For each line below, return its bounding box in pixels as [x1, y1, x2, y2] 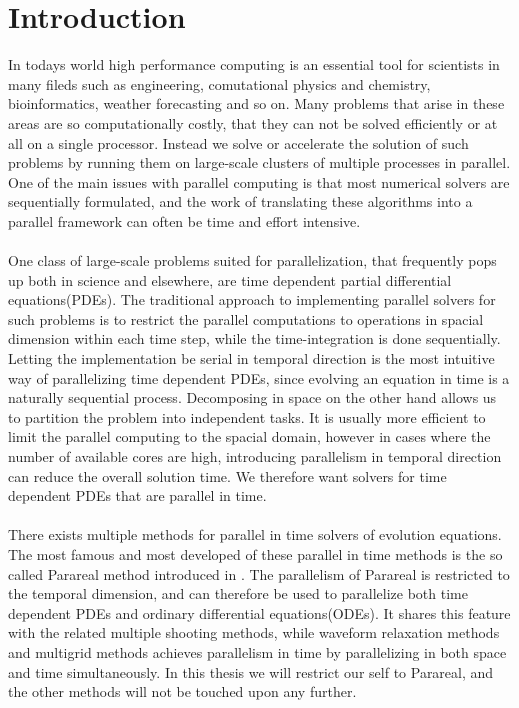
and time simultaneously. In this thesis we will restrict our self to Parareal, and [8, 661, 494, 682]
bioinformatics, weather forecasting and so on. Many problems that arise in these [8, 93, 505, 114]
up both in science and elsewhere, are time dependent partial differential [8, 269, 452, 290]
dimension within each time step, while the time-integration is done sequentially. [8, 328, 501, 349]
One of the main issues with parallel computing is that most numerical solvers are [8, 171, 510, 192]
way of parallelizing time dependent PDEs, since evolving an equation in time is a [8, 367, 510, 388]
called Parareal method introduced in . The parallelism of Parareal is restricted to [8, 563, 510, 584]
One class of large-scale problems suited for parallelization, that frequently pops [8, 250, 497, 271]
